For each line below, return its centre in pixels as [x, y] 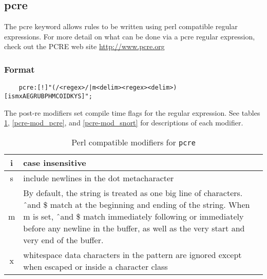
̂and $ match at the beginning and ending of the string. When [137, 204]
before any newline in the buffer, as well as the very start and [134, 228]
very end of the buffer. [63, 240]
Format [20, 69]
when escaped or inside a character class [96, 266]
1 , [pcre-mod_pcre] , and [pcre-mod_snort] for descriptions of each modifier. [124, 123]
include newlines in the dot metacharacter [99, 178]
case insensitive [55, 162]
